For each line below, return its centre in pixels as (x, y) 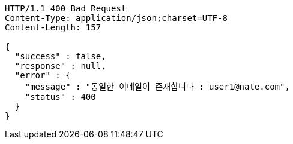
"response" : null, (60, 66)
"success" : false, (60, 56)
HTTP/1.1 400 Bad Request (66, 8)
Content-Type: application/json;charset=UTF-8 (116, 18)
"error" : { (43, 75)
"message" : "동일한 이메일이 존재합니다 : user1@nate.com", (157, 87)
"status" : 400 (60, 97)
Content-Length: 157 (53, 27)
